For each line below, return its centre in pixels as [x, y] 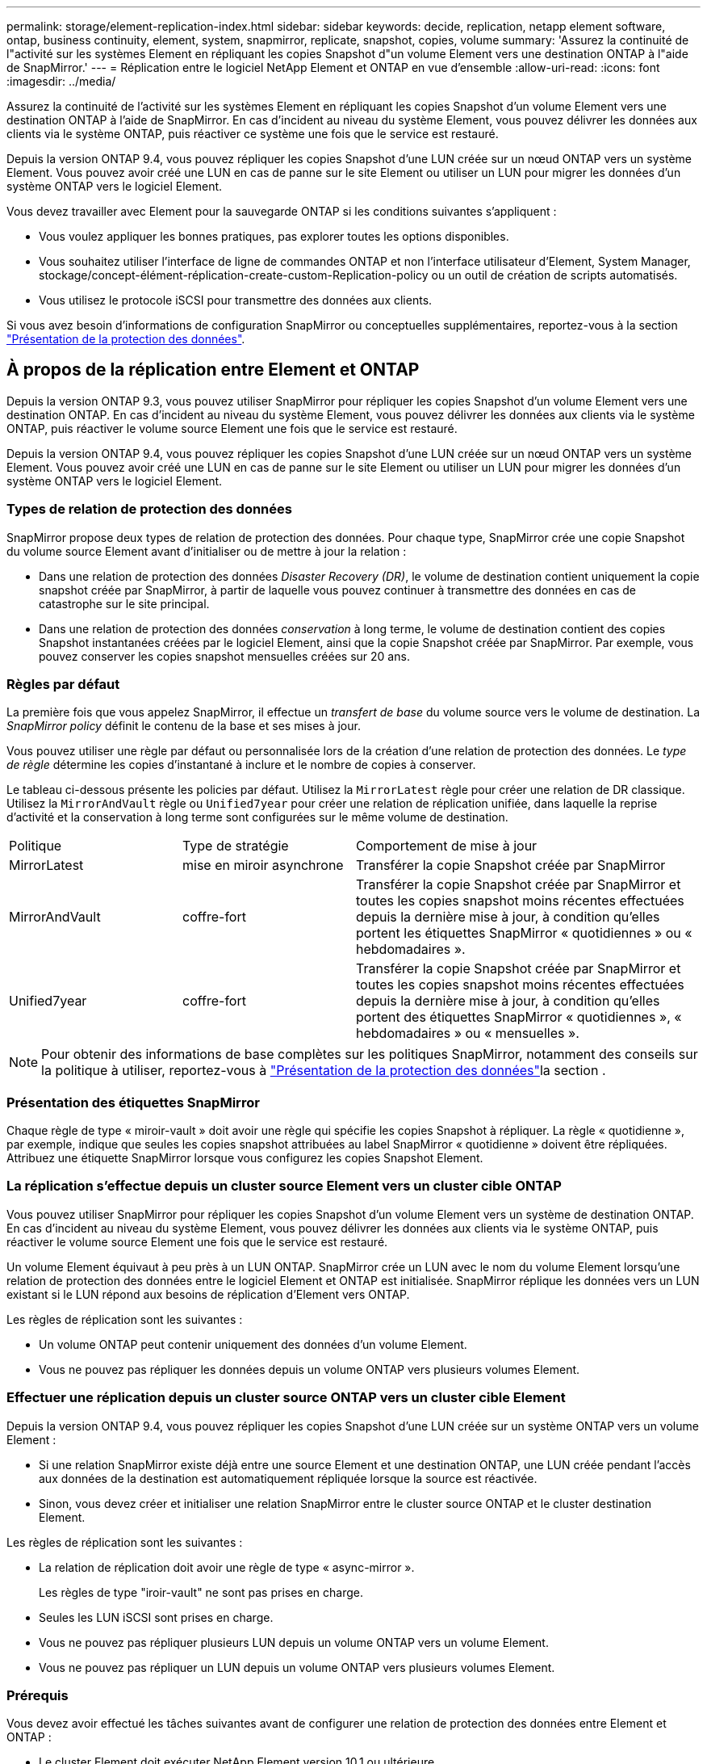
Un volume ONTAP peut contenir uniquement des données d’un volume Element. [253, 1344]
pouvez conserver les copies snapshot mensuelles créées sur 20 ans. [224, 656]
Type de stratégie [236, 846]
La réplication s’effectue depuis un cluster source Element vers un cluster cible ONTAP [284, 1186]
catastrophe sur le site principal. [124, 603]
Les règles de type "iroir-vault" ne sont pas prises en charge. [201, 1592]
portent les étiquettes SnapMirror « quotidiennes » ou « [524, 933]
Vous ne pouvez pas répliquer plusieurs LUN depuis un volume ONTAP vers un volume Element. [294, 1642]
